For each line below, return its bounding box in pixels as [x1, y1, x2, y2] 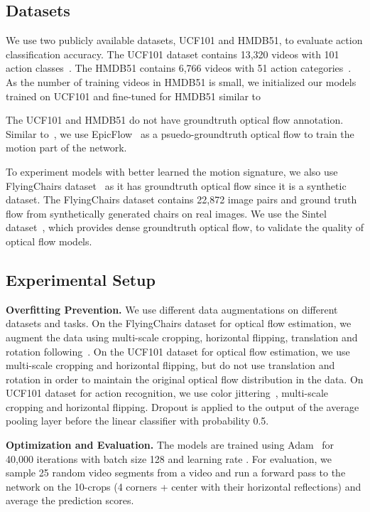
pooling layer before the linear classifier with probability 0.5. [6, 413, 269, 428]
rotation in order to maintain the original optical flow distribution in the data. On [6, 371, 364, 386]
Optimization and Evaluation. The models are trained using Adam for [6, 437, 334, 452]
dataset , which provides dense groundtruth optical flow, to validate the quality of [6, 220, 364, 235]
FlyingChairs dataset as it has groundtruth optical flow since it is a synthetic [6, 178, 347, 193]
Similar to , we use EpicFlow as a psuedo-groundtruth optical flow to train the [6, 126, 354, 141]
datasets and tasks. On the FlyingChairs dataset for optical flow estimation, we [6, 316, 352, 331]
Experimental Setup [6, 268, 156, 290]
